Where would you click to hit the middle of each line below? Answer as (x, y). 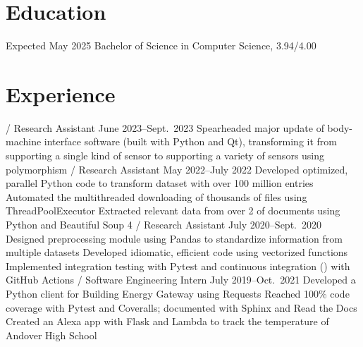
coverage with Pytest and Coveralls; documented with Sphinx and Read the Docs (181, 307)
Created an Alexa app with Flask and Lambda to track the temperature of (167, 321)
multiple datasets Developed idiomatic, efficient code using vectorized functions (177, 252)
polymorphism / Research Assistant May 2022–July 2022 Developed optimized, (177, 169)
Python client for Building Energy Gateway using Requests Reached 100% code (178, 293)
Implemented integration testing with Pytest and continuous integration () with (178, 266)
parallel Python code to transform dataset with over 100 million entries (160, 183)
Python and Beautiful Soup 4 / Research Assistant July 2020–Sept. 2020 (164, 224)
